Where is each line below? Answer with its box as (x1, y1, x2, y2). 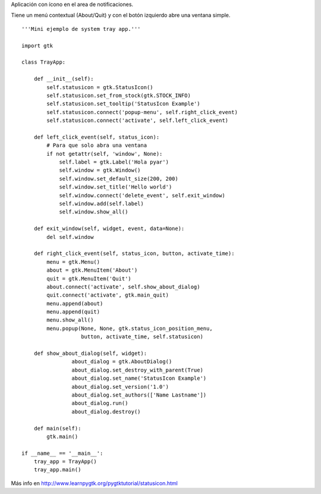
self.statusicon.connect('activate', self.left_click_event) (46, 117, 229, 124)
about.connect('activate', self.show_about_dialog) (46, 283, 200, 290)
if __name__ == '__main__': (21, 449, 103, 457)
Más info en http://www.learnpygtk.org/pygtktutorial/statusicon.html (11, 479, 178, 487)
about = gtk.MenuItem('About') (46, 267, 138, 273)
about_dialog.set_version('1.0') (71, 383, 169, 390)
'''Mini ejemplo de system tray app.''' (21, 26, 141, 32)
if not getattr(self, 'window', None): (46, 150, 163, 157)
